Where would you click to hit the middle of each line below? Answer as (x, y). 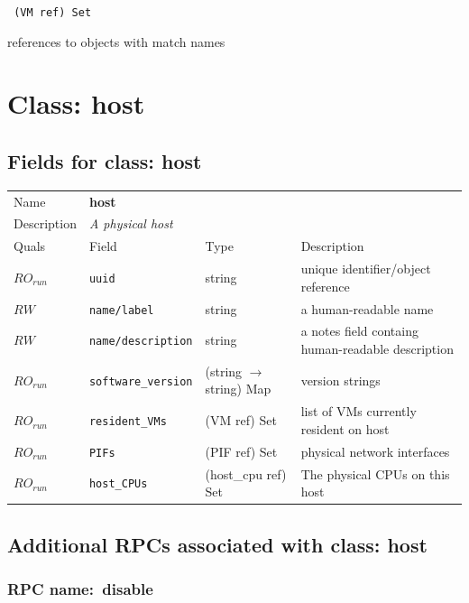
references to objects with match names (116, 41)
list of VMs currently (359, 411)
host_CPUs (118, 484)
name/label (121, 310)
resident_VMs (128, 422)
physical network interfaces (375, 451)
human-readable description (377, 349)
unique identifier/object (366, 269)
